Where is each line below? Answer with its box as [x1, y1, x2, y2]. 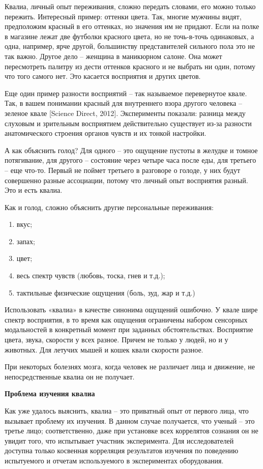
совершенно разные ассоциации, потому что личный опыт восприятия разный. [5, 174, 248, 185]
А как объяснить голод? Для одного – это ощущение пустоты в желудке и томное [5, 144, 258, 155]
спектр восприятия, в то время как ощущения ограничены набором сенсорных [5, 314, 248, 325]
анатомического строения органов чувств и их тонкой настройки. [5, 128, 207, 138]
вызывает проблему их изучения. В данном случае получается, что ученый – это [5, 415, 255, 426]
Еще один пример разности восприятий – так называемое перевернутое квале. [5, 87, 247, 98]
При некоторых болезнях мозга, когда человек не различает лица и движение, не [5, 361, 255, 372]
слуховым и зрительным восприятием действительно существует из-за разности [5, 118, 252, 128]
